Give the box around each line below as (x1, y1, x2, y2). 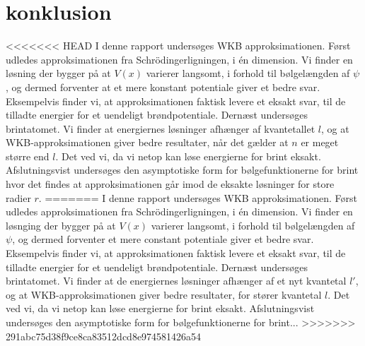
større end (6, 148, 50, 163)
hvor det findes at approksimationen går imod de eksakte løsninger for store (6, 177, 335, 191)
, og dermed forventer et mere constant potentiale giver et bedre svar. (12, 232, 314, 246)
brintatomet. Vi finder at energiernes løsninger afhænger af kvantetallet (6, 121, 315, 136)
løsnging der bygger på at (6, 217, 116, 232)
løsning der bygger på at (6, 66, 111, 80)
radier (6, 190, 31, 205)
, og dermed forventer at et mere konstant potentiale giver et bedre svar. (6, 79, 320, 94)
